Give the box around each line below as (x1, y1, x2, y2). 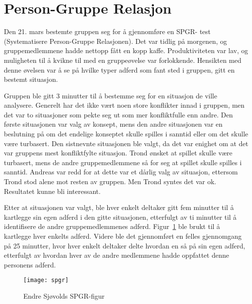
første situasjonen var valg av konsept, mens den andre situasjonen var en (4, 119, 223, 129)
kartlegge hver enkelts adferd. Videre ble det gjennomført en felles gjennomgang (4, 231, 242, 241)
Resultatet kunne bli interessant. (4, 186, 101, 196)
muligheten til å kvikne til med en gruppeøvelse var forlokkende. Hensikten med (4, 55, 242, 65)
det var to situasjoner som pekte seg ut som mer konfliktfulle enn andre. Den (4, 109, 233, 119)
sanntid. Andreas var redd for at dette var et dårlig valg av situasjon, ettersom (4, 167, 238, 177)
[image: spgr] (23, 277, 69, 284)
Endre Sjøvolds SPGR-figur (23, 291, 105, 301)
